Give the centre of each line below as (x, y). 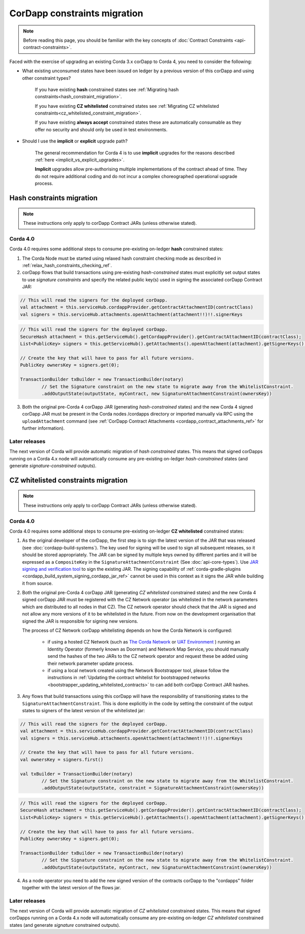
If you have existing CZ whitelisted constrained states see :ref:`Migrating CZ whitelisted (127, 106)
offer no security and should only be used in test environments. (101, 129)
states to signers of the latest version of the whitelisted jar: (83, 710)
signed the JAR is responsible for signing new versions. (80, 621)
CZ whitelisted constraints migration (69, 480)
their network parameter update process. (91, 663)
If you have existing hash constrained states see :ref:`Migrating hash (107, 90)
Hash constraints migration (53, 198)
